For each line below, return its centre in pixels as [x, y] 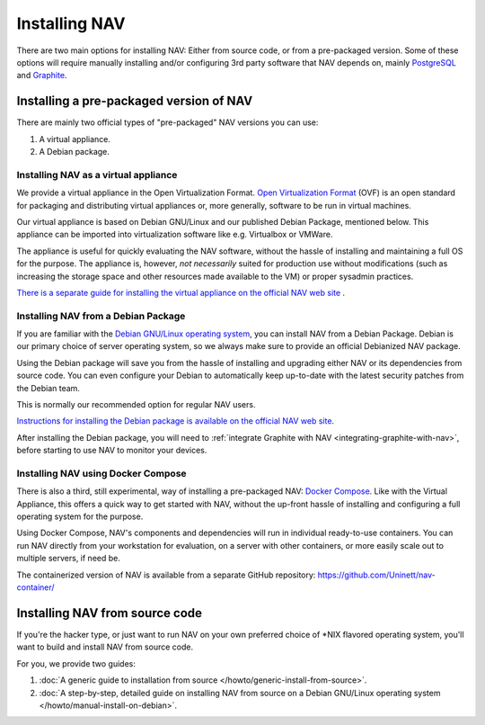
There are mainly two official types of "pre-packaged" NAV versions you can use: [168, 122]
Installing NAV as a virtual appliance [97, 175]
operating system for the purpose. [80, 516]
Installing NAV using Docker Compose [102, 473]
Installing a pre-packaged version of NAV [135, 101]
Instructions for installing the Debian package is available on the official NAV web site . [176, 421]
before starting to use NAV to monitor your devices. [112, 451]
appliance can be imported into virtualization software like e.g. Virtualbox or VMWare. [175, 235]
